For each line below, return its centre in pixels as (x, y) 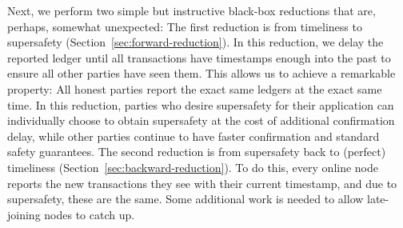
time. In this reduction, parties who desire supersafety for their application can (201, 104)
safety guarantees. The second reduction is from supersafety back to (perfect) (197, 152)
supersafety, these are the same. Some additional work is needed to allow (186, 199)
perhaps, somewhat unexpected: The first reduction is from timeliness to (185, 26)
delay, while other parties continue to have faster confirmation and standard (194, 136)
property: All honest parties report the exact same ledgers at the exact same (195, 88)
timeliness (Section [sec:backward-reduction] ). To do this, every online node (193, 167)
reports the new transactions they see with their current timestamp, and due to (202, 183)
